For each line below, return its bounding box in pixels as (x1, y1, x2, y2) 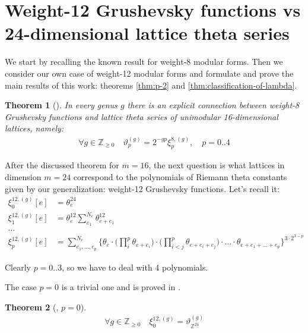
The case (5, 281, 37, 293)
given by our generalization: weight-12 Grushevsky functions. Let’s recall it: (5, 182, 280, 194)
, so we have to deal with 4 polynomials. (62, 260, 208, 273)
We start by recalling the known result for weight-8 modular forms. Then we (5, 55, 283, 68)
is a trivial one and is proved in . (61, 281, 180, 293)
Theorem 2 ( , (5, 300, 59, 313)
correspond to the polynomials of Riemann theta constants (73, 171, 287, 183)
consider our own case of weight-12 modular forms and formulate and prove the (5, 67, 294, 79)
